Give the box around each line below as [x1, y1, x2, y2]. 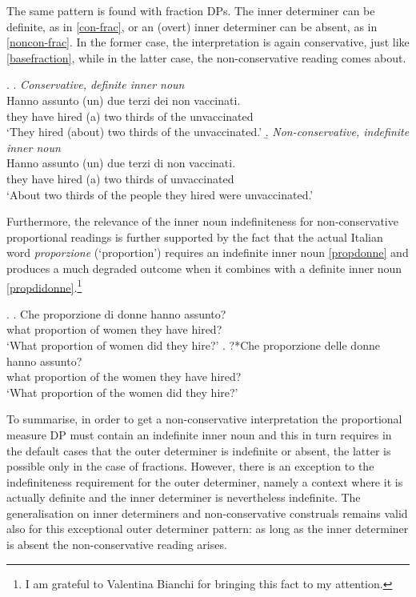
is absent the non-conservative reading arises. [6, 536, 227, 553]
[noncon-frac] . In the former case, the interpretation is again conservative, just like [6, 34, 410, 50]
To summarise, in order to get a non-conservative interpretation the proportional [6, 411, 402, 427]
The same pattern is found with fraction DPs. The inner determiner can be [6, 2, 375, 18]
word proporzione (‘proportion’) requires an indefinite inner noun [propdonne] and [6, 244, 409, 261]
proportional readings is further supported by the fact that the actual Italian [6, 228, 383, 245]
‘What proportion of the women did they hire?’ [6, 383, 238, 400]
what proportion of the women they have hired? [6, 368, 242, 385]
